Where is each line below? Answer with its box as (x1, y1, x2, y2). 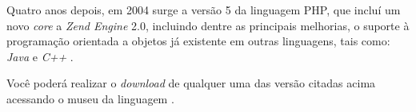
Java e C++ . (6, 48, 74, 64)
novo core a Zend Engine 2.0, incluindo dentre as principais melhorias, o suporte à (6, 17, 410, 33)
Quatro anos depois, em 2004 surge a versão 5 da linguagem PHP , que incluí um (6, 2, 401, 17)
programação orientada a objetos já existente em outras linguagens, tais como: (6, 33, 390, 49)
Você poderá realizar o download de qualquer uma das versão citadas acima (6, 75, 376, 91)
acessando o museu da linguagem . (6, 90, 174, 106)
